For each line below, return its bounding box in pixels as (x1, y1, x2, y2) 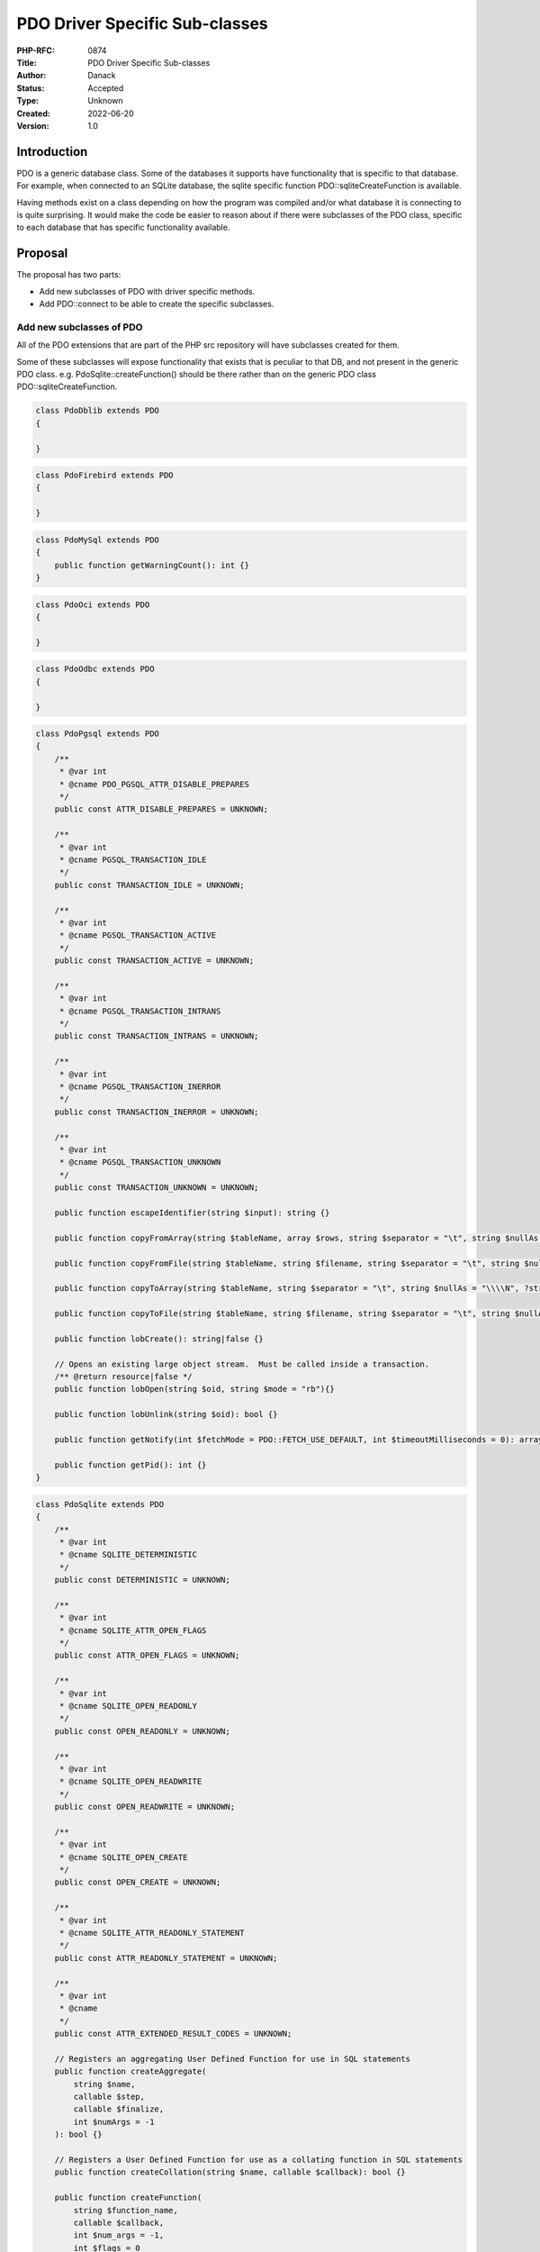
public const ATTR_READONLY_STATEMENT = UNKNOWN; (54, 1953, 278, 1963)
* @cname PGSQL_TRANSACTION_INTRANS (58, 1005, 221, 1016)
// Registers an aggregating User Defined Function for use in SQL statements (54, 2054, 411, 2064)
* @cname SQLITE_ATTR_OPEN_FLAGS (58, 1625, 207, 1635)
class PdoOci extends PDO (35, 599, 150, 610)
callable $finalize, (73, 2104, 165, 2114)
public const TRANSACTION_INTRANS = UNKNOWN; (54, 1031, 259, 1041)
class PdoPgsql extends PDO (35, 729, 159, 739)
